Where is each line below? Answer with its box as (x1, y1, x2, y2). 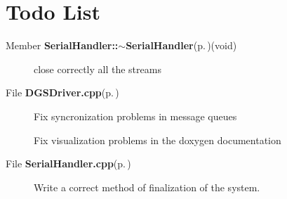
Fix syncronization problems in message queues (34, 108, 237, 123)
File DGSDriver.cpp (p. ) (6, 85, 119, 100)
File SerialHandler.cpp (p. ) (6, 156, 131, 171)
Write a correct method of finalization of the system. (34, 179, 260, 194)
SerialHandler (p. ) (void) (126, 38, 237, 53)
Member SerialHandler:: (6, 38, 119, 53)
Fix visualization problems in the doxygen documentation (34, 132, 281, 147)
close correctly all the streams (34, 61, 161, 76)
